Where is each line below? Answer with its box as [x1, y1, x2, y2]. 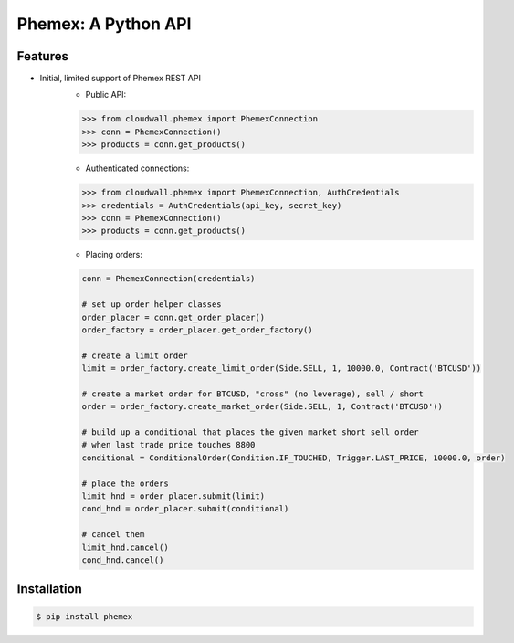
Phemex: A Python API [16, 14, 192, 34]
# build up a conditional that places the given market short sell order [81, 427, 419, 437]
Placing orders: [85, 249, 143, 260]
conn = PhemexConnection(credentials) [81, 274, 256, 284]
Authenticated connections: [85, 163, 190, 174]
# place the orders [81, 478, 169, 489]
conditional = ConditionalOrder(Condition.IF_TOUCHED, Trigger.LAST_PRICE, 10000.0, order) [81, 452, 506, 463]
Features [16, 48, 68, 64]
